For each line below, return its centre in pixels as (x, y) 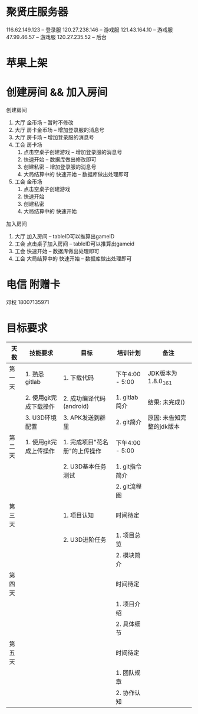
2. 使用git (38, 398)
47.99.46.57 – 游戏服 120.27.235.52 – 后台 (57, 37)
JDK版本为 (162, 373)
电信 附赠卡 (33, 285)
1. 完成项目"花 (83, 442)
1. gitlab (127, 397)
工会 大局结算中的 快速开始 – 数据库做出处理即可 (73, 259)
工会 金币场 (28, 182)
